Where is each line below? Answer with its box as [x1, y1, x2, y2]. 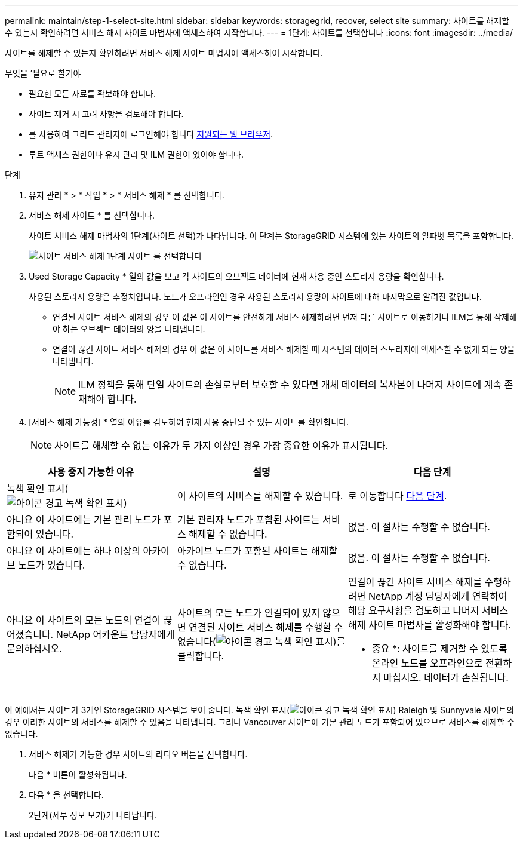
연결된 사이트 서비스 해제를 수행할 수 [189, 621, 343, 633]
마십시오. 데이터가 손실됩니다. [383, 671, 509, 683]
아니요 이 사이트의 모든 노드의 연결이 [7, 614, 161, 626]
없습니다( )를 [177, 636, 346, 647]
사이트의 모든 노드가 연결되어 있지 [177, 607, 320, 619]
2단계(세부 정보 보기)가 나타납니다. [29, 810, 157, 820]
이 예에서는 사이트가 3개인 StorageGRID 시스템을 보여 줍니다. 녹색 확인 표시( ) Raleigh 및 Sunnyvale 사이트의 [5, 705, 515, 715]
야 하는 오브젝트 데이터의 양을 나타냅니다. [53, 324, 205, 334]
